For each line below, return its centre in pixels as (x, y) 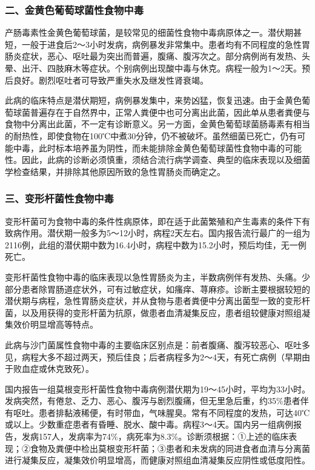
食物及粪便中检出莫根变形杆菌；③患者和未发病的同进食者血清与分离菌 (170, 448)
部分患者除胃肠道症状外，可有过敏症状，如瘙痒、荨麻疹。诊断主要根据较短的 (157, 289)
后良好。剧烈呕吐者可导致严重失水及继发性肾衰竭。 (107, 80)
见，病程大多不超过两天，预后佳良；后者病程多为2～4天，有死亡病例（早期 (153, 356)
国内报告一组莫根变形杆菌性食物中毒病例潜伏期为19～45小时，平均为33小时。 (157, 389)
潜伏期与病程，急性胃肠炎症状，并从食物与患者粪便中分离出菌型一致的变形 (153, 301)
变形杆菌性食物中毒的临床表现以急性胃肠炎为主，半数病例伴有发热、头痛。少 (157, 276)
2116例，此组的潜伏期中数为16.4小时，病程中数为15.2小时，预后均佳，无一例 (156, 244)
